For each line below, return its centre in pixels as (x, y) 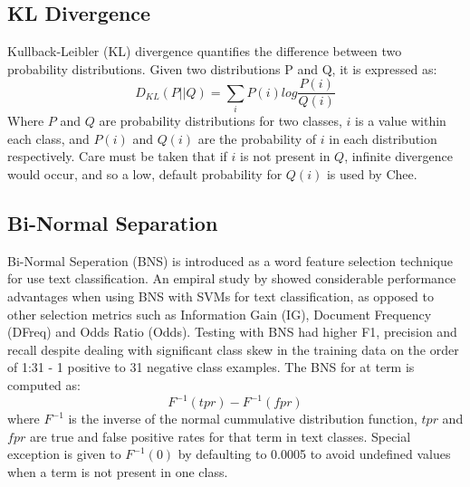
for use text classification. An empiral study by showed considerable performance (232, 278)
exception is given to (64, 454)
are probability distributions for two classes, (221, 121)
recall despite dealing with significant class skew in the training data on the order (233, 349)
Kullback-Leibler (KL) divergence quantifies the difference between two (205, 51)
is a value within (401, 121)
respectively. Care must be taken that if (117, 156)
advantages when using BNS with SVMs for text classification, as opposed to (221, 296)
